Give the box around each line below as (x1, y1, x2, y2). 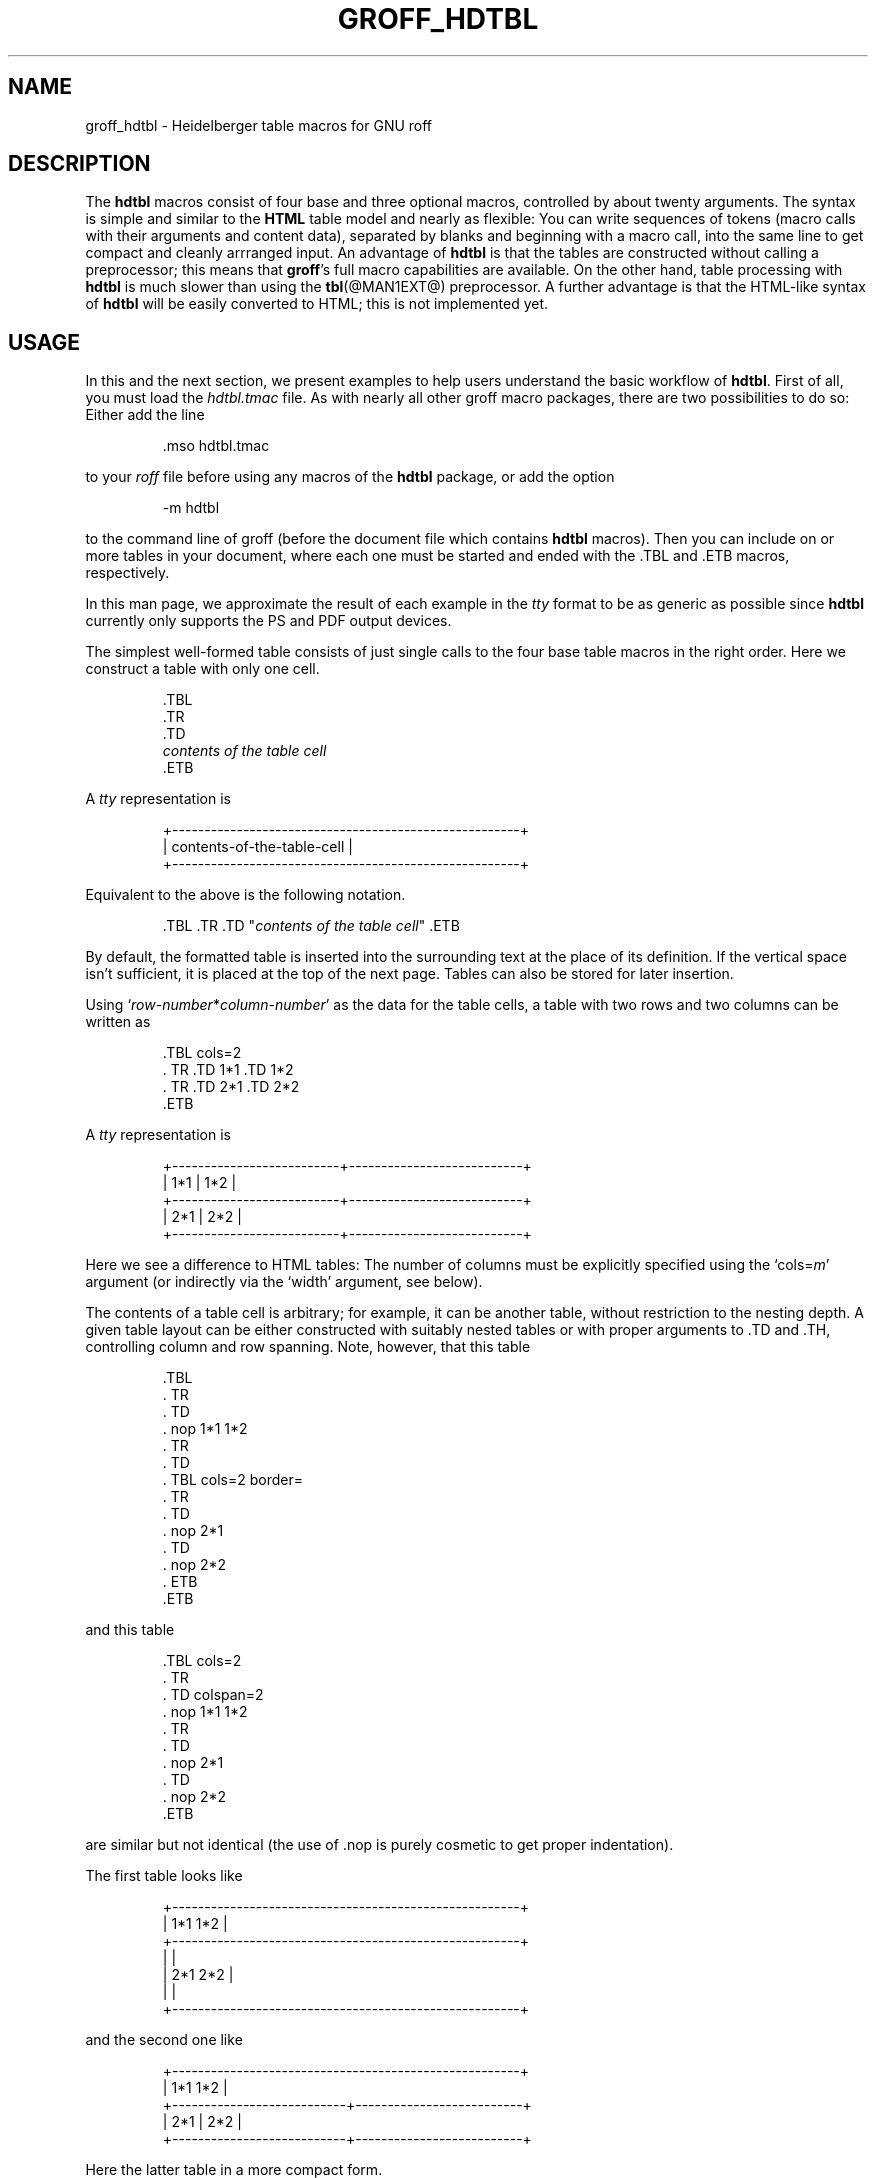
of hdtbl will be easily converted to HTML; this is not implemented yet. (85, 295, 549, 313)
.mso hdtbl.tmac (162, 437, 270, 455)
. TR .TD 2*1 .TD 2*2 (162, 1078, 300, 1096)
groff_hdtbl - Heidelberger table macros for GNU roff (85, 116, 433, 134)
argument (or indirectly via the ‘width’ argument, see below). (85, 1273, 483, 1291)
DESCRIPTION (8, 151, 151, 177)
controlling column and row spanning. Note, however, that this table (85, 1338, 531, 1356)
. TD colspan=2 (162, 1686, 264, 1704)
